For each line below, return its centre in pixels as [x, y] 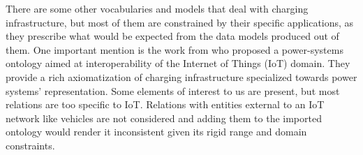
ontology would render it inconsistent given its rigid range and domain [156, 132]
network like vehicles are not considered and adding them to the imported [164, 118]
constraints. [30, 145]
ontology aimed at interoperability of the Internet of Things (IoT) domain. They [178, 63]
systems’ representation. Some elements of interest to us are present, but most [173, 90]
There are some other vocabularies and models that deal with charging [157, 8]
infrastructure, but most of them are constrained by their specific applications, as [180, 22]
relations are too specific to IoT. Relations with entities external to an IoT [165, 104]
